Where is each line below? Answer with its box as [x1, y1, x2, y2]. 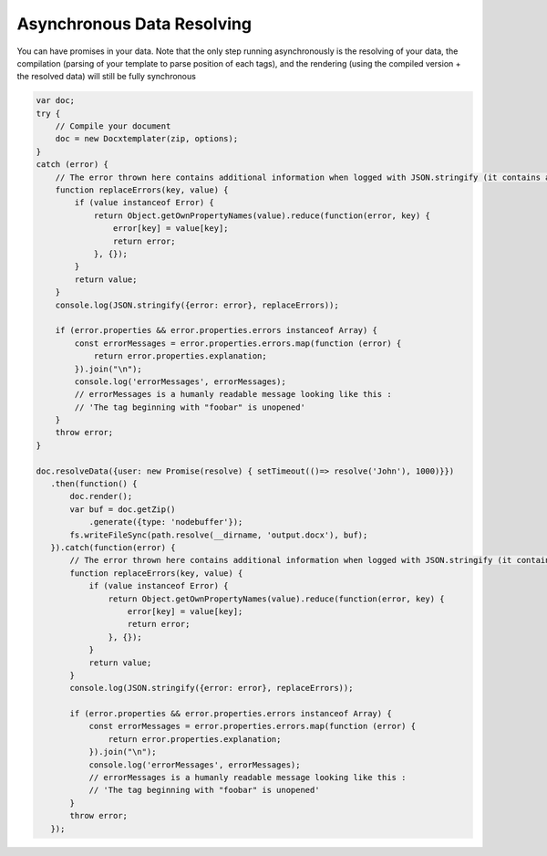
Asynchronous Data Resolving [16, 14, 253, 34]
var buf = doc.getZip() [69, 504, 177, 515]
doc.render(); [69, 491, 133, 502]
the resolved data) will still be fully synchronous [16, 71, 196, 82]
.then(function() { [50, 479, 138, 489]
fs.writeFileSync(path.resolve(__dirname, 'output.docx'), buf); [69, 529, 368, 540]
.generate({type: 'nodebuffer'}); [88, 517, 243, 527]
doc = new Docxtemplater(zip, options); [55, 133, 239, 144]
